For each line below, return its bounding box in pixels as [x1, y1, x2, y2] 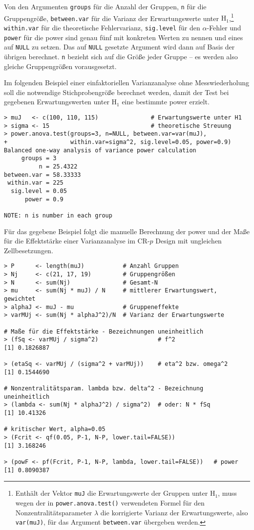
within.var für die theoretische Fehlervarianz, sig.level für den [4, 22, 200, 32]
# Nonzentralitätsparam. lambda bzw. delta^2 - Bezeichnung [4, 385, 204, 392]
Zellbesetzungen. [4, 245, 53, 255]
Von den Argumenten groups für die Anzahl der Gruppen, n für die [4, 1, 207, 11]
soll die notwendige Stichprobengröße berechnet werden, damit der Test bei [4, 87, 229, 97]
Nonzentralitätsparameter [15, 507, 92, 517]
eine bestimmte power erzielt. [122, 96, 210, 107]
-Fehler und [207, 22, 241, 32]
